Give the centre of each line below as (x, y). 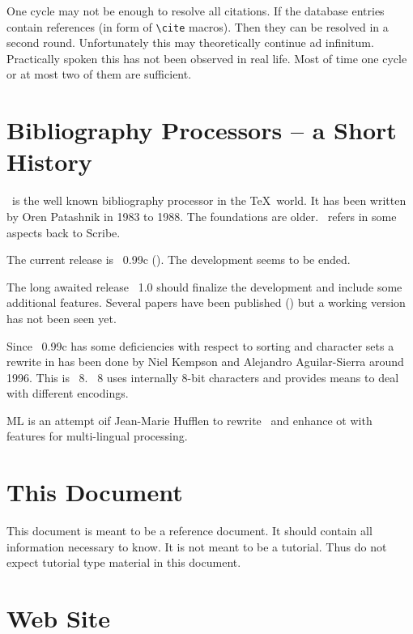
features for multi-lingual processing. (97, 436)
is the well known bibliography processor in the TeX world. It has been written (209, 200)
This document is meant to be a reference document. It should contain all (189, 531)
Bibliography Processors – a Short (202, 130)
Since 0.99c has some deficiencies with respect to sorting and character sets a (200, 345)
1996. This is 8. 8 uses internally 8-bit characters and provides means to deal (203, 377)
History (49, 162)
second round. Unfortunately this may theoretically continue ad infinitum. (190, 43)
